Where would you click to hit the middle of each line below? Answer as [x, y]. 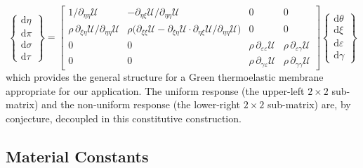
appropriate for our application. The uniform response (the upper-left [155, 90]
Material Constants [77, 156]
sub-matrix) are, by [309, 104]
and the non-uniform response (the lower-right [141, 104]
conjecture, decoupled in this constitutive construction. [124, 118]
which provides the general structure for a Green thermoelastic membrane [165, 76]
